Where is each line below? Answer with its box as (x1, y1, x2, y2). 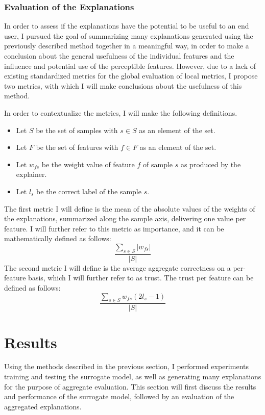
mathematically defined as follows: (4, 233, 111, 244)
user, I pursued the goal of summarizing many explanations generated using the (4, 30, 253, 41)
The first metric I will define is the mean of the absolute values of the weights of (4, 203, 255, 214)
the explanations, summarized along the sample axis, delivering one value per (4, 213, 246, 224)
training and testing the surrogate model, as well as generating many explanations (4, 371, 261, 382)
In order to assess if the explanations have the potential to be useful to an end (4, 20, 249, 31)
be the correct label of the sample (36, 186, 141, 196)
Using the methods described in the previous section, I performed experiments (4, 361, 249, 372)
